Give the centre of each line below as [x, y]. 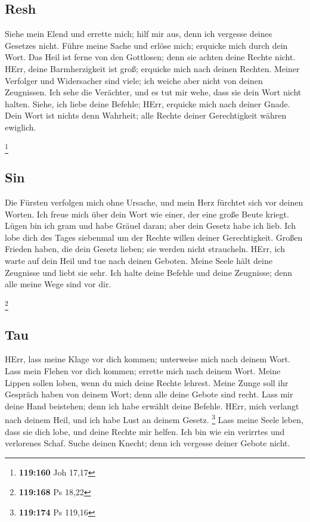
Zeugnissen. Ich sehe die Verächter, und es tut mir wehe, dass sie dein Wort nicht [153, 92]
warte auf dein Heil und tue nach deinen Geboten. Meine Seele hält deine [139, 261]
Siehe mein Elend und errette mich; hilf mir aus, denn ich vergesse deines [139, 34]
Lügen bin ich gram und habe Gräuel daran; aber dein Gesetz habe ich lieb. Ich [150, 226]
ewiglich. [21, 127]
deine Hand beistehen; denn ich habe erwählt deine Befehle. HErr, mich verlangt [152, 406]
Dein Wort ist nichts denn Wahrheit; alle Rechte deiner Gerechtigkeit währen [146, 115]
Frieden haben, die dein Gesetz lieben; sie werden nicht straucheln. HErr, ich [145, 249]
